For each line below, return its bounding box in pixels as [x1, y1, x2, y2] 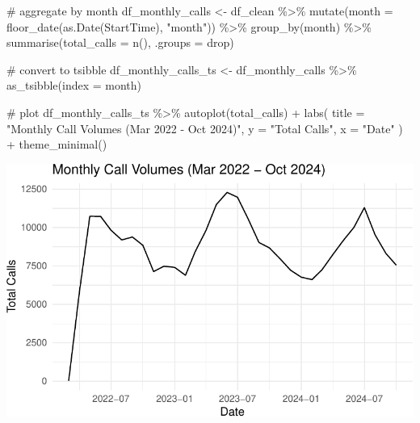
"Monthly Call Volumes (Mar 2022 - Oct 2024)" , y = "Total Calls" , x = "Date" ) [6, 119, 403, 136]
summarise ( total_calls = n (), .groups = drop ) [6, 34, 234, 51]
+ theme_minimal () [6, 136, 107, 153]
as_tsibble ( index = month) [6, 77, 142, 94]
